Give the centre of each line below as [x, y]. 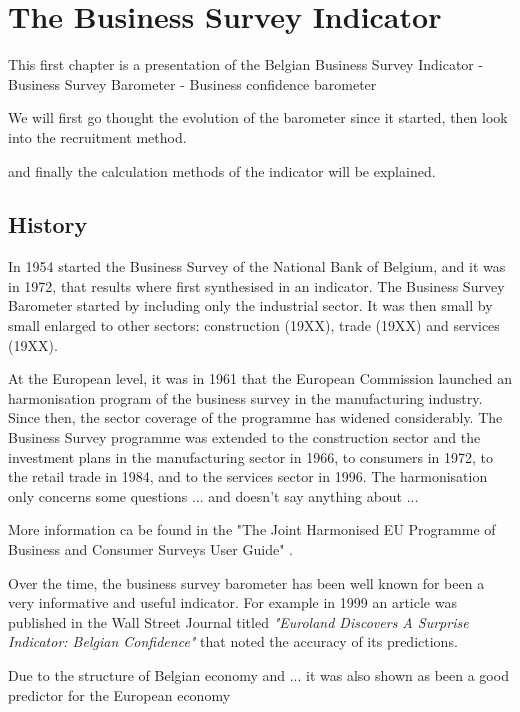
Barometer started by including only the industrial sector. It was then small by [250, 305]
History [48, 224]
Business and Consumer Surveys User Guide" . [150, 549]
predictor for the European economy [119, 694]
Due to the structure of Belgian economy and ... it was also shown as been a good [258, 674]
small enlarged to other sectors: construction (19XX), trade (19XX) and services [254, 325]
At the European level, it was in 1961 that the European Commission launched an [260, 378]
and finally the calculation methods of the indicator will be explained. [222, 170]
